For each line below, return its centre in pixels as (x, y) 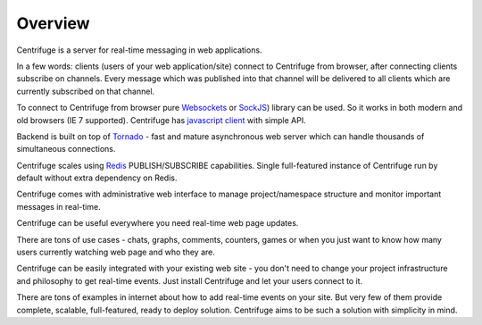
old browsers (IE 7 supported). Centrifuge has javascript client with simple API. (162, 120)
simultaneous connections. (66, 149)
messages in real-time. (59, 206)
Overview (53, 23)
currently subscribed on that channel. (86, 91)
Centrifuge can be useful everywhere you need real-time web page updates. (158, 223)
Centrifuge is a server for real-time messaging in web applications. (139, 50)
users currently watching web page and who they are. (116, 252)
